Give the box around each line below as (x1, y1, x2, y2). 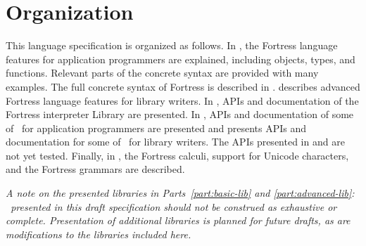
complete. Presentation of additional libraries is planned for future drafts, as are (6, 213, 351, 228)
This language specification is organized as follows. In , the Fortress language (6, 38, 338, 53)
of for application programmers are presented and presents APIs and (6, 120, 307, 135)
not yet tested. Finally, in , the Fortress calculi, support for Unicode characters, (6, 148, 349, 162)
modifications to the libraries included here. (6, 226, 191, 241)
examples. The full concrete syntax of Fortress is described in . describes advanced (6, 79, 360, 93)
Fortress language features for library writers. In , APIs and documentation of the (6, 93, 359, 108)
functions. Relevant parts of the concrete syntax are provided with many (6, 65, 319, 80)
